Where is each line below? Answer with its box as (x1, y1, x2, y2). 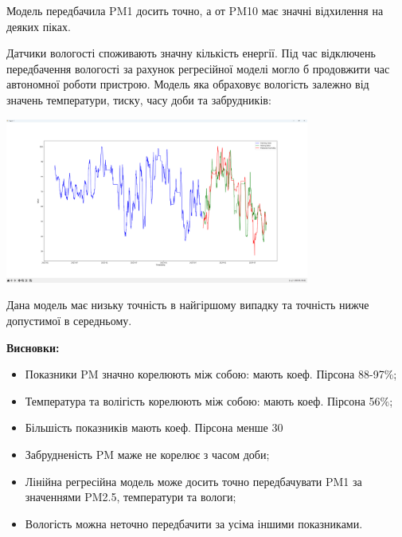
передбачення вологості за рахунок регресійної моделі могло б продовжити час (6, 60, 390, 76)
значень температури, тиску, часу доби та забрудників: (6, 91, 271, 108)
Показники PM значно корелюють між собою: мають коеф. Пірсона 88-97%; (25, 366, 397, 382)
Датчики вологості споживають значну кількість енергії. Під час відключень (6, 45, 376, 61)
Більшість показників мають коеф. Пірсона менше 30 (25, 419, 283, 436)
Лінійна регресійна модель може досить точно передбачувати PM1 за (25, 472, 362, 489)
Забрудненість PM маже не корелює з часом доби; (25, 445, 270, 462)
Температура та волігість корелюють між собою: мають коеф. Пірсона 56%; (25, 392, 393, 409)
